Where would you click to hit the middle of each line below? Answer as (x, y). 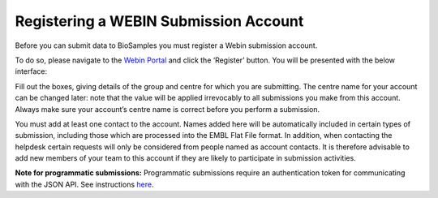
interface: (31, 71)
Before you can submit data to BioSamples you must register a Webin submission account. (166, 45)
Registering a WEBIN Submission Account (159, 21)
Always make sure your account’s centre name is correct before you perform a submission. (167, 109)
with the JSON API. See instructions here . (84, 184)
